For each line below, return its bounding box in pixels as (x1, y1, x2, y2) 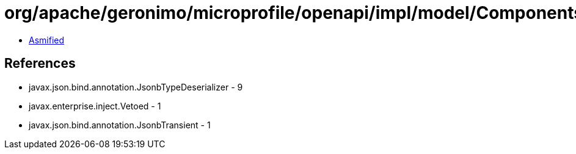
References (4, 56, 76, 71)
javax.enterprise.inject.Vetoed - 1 (29, 100, 161, 111)
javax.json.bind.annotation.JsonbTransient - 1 (29, 119, 211, 130)
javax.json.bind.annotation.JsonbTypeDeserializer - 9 (29, 81, 243, 92)
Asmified (29, 34, 65, 45)
